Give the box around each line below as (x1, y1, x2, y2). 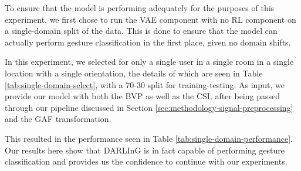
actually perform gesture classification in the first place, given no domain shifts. (5, 36, 291, 48)
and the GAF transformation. (5, 113, 111, 125)
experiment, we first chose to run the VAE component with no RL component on (5, 13, 296, 25)
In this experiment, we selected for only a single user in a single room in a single (5, 55, 294, 68)
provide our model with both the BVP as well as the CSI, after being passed (5, 90, 280, 102)
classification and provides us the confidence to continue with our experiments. (5, 155, 288, 167)
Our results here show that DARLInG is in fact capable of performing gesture (5, 144, 285, 156)
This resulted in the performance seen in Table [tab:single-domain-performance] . (5, 132, 293, 144)
